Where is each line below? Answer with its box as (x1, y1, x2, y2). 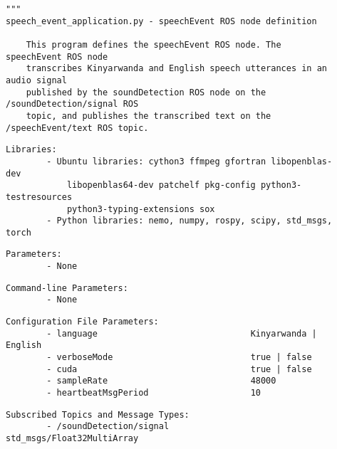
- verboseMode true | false (46, 352, 312, 363)
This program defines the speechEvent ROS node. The (26, 39, 281, 50)
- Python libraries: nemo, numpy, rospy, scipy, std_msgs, (46, 216, 333, 226)
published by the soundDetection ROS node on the (26, 87, 266, 97)
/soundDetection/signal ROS (6, 99, 139, 110)
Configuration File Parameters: (6, 317, 159, 327)
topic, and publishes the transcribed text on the (26, 110, 271, 121)
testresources (6, 191, 73, 202)
